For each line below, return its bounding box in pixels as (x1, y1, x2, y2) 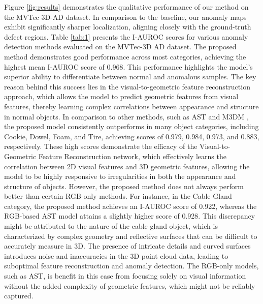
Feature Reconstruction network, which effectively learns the (38, 150, 226, 161)
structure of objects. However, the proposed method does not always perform (4, 180, 244, 191)
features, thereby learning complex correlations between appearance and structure (4, 101, 259, 111)
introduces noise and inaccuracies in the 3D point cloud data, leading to (4, 250, 228, 261)
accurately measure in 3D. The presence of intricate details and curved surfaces (4, 240, 251, 251)
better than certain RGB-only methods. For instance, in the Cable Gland (4, 191, 232, 201)
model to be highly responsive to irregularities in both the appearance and (4, 171, 236, 181)
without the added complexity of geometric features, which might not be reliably (4, 280, 255, 291)
